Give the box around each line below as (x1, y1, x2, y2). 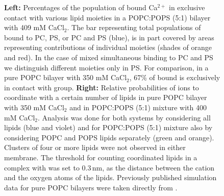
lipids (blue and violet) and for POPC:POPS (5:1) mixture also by (4, 122, 213, 133)
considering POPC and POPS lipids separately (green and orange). (4, 132, 214, 142)
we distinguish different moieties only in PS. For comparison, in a (4, 62, 209, 72)
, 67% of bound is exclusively (129, 72, 220, 83)
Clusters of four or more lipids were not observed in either (4, 142, 186, 153)
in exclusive (169, 2, 205, 12)
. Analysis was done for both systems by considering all (37, 112, 211, 122)
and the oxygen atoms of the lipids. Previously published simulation (4, 172, 217, 183)
